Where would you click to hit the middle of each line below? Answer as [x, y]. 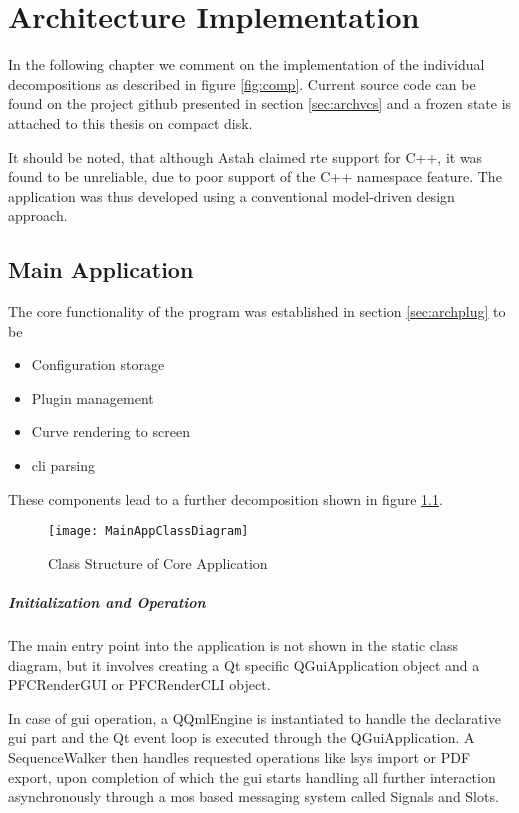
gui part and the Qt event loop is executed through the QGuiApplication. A [241, 737]
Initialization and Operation [107, 602]
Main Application [101, 269]
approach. [38, 215]
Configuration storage [98, 364]
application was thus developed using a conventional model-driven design [231, 195]
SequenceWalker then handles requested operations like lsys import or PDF [239, 757]
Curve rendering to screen [110, 431]
